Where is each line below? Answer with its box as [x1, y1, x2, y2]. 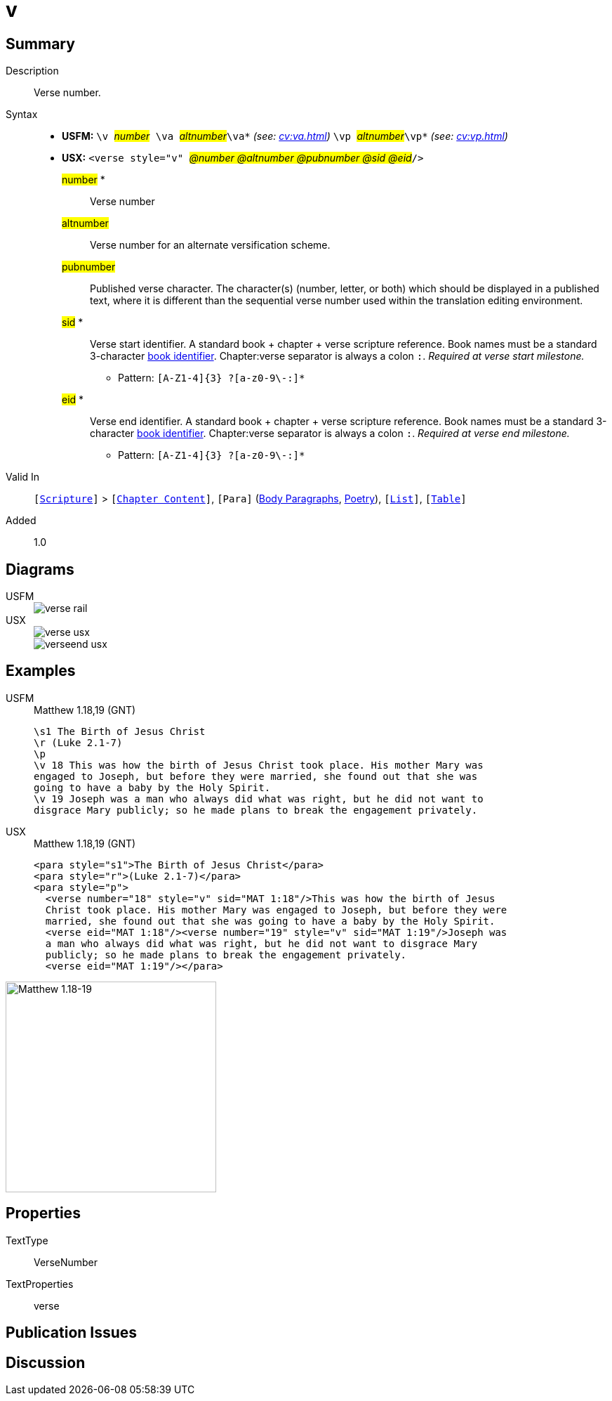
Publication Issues [6, 1324, 138, 1342]
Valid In [6, 471, 40, 483]
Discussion [6, 1353, 86, 1371]
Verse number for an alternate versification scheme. [90, 239, 331, 252]
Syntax [6, 108, 38, 121]
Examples [6, 662, 76, 680]
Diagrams [6, 560, 74, 578]
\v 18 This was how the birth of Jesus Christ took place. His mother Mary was [34, 759, 484, 771]
